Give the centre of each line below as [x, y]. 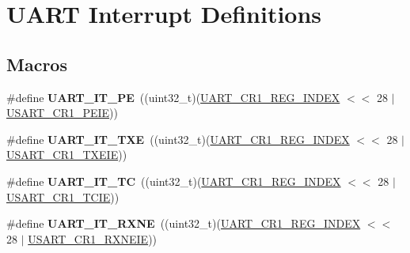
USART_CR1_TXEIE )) [67, 155]
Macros [37, 64]
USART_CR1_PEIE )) [63, 113]
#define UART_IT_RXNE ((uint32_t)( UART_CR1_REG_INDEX [184, 223]
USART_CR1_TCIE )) [63, 196]
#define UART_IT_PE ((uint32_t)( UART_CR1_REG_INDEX [173, 97]
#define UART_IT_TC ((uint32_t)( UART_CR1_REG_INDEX [174, 181]
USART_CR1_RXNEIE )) [93, 238]
